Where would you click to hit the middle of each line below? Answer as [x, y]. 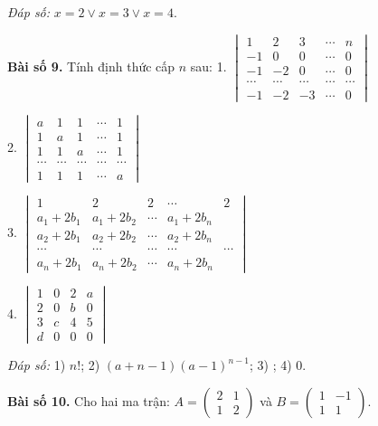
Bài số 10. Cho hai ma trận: [89, 400]
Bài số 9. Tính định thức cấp [91, 66]
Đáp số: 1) [37, 365]
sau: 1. [208, 66]
